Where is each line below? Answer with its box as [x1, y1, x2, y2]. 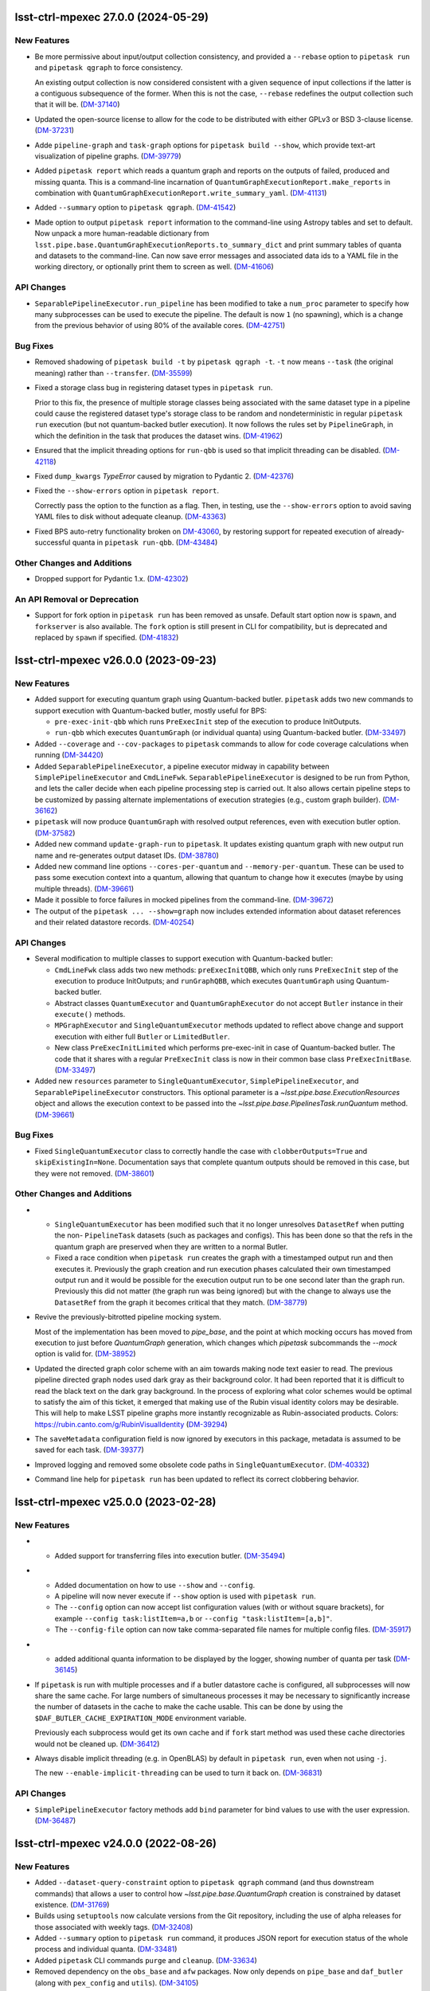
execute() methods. [54, 1010, 126, 1019]
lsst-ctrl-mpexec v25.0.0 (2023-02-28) [14, 1496, 217, 1509]
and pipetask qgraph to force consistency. [34, 63, 183, 72]
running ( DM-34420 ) [34, 750, 104, 760]
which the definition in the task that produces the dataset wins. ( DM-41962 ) [34, 431, 283, 440]
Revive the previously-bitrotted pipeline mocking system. [34, 1312, 222, 1322]
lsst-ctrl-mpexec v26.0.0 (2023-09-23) [14, 653, 217, 667]
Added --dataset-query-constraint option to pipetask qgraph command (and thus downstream [34, 1878, 374, 1887]
